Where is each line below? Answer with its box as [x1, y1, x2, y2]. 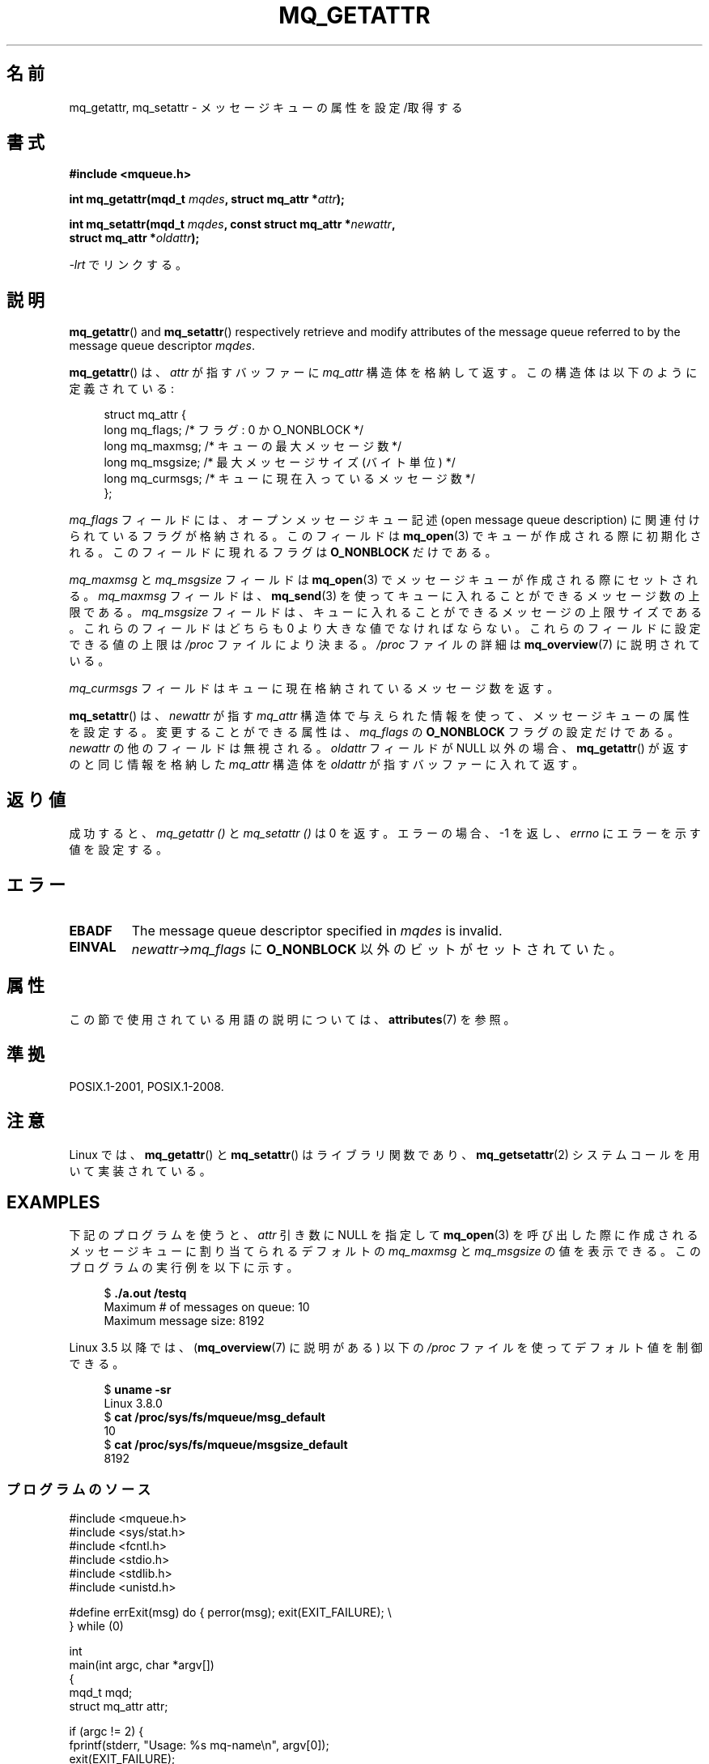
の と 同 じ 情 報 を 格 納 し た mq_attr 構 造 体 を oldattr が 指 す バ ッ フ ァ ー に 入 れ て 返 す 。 [69, 757, 584, 772]
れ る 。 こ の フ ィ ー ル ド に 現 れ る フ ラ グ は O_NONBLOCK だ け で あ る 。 [69, 545, 497, 560]
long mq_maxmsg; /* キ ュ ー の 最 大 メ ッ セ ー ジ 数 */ [104, 439, 402, 454]
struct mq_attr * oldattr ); [69, 231, 200, 245]
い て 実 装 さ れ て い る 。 [69, 1163, 211, 1178]
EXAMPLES [6, 1191, 100, 1212]
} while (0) [69, 1619, 124, 1634]
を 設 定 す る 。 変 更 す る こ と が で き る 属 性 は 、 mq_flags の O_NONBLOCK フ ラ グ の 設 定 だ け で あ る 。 [69, 725, 680, 739]
